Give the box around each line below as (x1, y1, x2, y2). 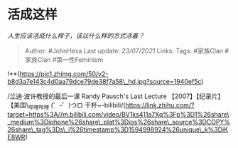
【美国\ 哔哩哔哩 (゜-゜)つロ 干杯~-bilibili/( (7, 100, 126, 111)
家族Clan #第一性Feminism (24, 55, 104, 64)
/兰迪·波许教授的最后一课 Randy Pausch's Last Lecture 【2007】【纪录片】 (7, 92, 225, 100)
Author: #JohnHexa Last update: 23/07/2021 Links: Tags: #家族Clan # (24, 46, 229, 55)
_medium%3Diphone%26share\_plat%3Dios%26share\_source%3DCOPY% (7, 117, 231, 126)
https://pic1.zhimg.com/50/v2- (19, 69, 109, 78)
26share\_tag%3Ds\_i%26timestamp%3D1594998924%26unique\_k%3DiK (7, 125, 229, 134)
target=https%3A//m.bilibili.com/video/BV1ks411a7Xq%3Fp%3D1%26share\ (7, 110, 229, 118)
